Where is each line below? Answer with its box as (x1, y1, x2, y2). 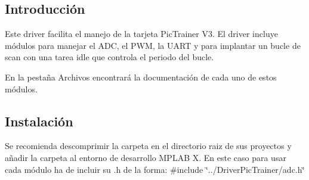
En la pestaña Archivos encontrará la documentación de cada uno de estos (5, 70, 277, 83)
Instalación (5, 111, 73, 130)
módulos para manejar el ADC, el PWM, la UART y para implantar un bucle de (5, 39, 301, 51)
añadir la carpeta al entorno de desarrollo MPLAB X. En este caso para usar (5, 151, 286, 163)
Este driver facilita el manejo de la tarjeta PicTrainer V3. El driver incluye (5, 27, 278, 40)
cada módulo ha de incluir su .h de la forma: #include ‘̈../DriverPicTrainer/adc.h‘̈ (5, 163, 305, 175)
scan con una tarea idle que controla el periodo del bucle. (5, 51, 214, 63)
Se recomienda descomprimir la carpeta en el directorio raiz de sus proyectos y (5, 139, 292, 152)
